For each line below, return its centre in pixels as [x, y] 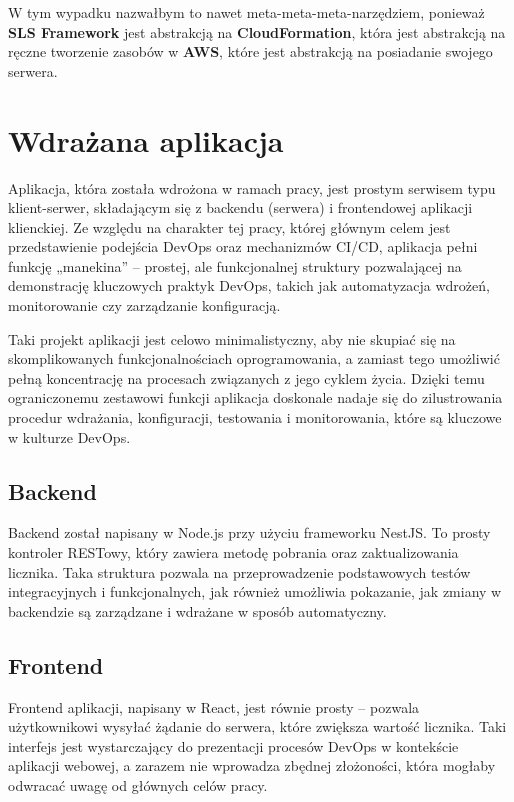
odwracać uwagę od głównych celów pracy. [138, 784]
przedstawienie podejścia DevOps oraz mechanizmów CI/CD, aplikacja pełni [243, 246]
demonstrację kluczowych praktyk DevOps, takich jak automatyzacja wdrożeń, [249, 285]
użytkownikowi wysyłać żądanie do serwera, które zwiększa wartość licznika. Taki [257, 726]
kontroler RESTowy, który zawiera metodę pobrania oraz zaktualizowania [233, 552]
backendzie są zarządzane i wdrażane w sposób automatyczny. [197, 610]
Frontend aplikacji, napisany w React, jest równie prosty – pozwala [214, 706]
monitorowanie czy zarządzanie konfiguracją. [144, 305]
